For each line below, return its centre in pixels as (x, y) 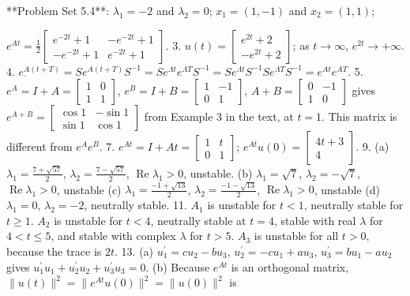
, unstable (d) (347, 189)
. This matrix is (359, 116)
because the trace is (54, 251)
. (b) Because (178, 266)
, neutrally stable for (354, 205)
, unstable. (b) (218, 172)
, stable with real (315, 220)
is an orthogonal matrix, (290, 266)
